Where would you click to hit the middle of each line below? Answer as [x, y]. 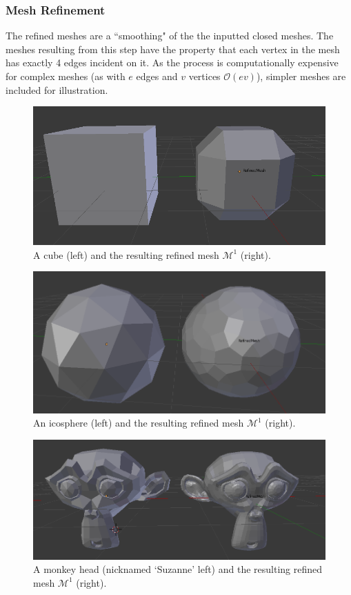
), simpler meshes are [301, 76]
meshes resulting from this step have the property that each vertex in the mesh [173, 49]
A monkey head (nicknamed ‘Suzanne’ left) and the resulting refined [178, 569]
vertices [204, 76]
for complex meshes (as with [66, 76]
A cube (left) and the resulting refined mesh [126, 254]
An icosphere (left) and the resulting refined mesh [139, 423]
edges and [157, 76]
